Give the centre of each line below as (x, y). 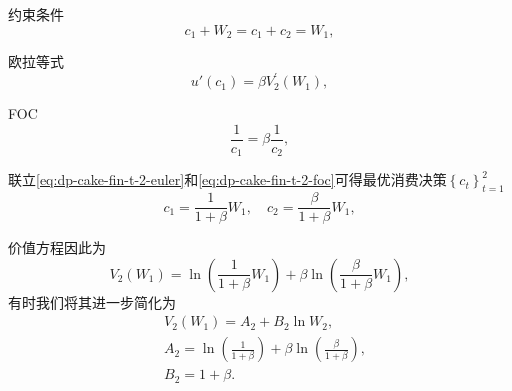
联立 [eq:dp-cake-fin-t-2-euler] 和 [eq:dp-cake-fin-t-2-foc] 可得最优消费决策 (227, 179)
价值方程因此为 (57, 247)
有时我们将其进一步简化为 (92, 301)
